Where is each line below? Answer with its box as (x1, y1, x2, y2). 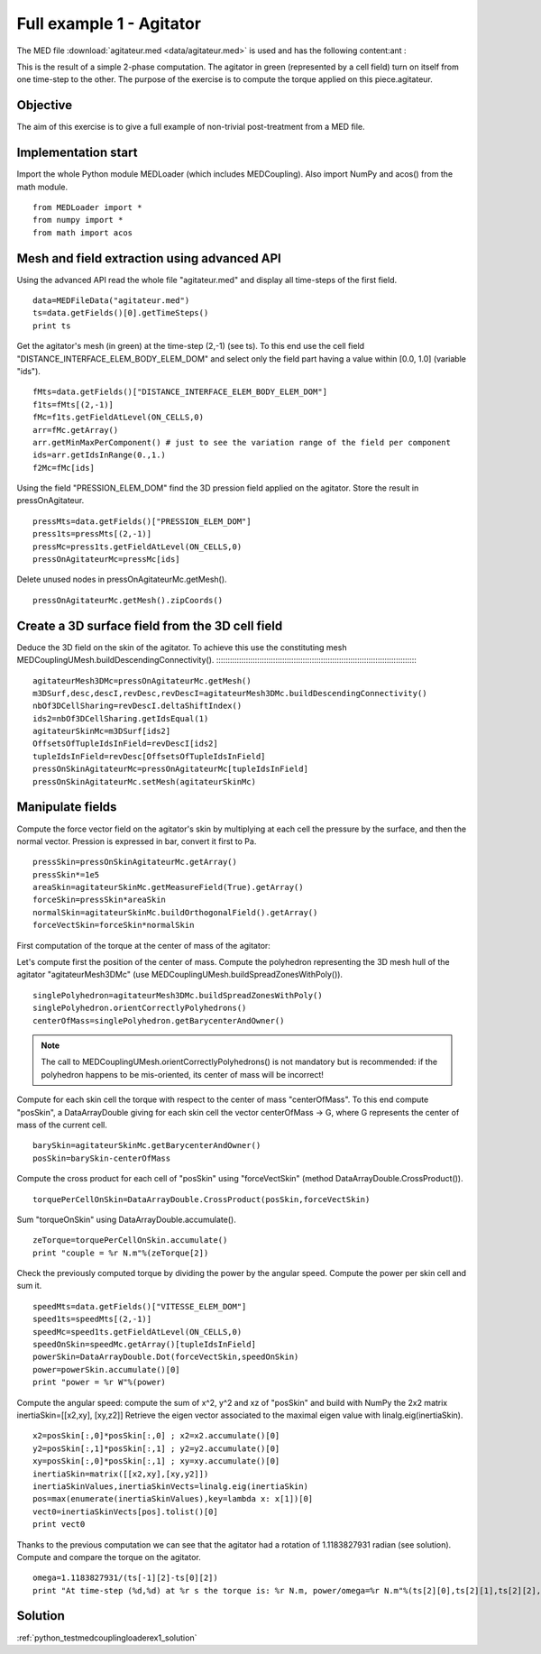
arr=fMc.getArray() (32, 425, 119, 435)
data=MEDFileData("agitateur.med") (32, 296, 190, 306)
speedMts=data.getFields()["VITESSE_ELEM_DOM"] (32, 1301, 247, 1311)
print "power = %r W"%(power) (32, 1377, 167, 1388)
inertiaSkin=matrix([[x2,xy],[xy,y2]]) (32, 1468, 209, 1479)
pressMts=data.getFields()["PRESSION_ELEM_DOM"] (32, 516, 252, 527)
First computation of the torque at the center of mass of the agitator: (16, 940, 270, 951)
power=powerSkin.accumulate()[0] (32, 1365, 180, 1374)
